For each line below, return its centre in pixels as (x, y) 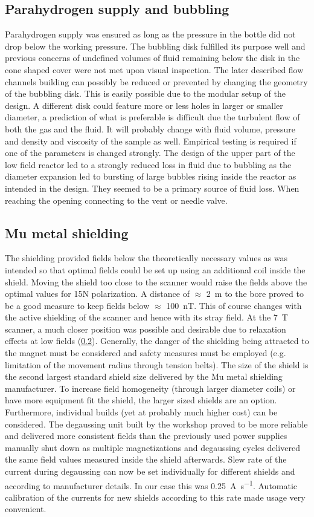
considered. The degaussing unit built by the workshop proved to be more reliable (156, 424)
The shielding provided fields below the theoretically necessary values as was (146, 258)
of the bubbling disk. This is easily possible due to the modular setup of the (145, 93)
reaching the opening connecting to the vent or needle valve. (116, 200)
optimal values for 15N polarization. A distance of (97, 294)
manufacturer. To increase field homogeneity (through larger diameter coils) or (150, 388)
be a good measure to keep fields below (77, 305)
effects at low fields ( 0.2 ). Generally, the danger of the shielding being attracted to (157, 341)
